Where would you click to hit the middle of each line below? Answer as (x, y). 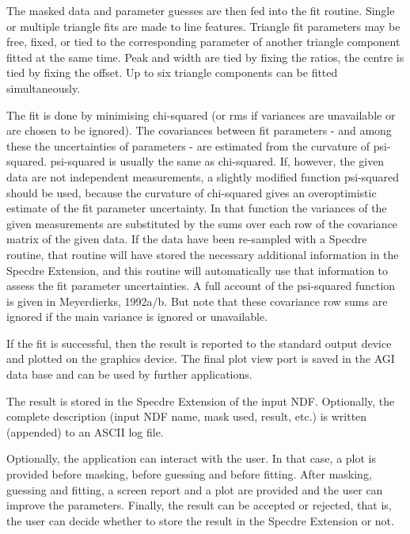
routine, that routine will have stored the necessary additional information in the (203, 254)
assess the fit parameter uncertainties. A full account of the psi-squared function (201, 286)
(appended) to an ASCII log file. (85, 431)
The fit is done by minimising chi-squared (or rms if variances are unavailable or (201, 114)
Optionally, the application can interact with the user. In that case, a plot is (191, 458)
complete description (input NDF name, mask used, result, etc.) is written (187, 416)
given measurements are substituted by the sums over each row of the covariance (202, 223)
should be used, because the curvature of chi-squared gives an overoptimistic (192, 192)
